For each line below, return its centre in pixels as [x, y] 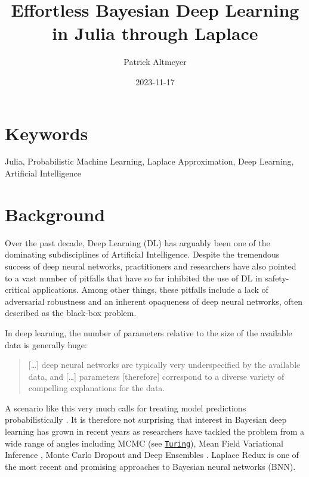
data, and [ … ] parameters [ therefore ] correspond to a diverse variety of [156, 376]
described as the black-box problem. [71, 313]
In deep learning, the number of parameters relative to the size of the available [149, 332]
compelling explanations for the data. [97, 388]
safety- [277, 278]
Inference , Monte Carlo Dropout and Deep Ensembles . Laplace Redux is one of [152, 455]
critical [18, 289]
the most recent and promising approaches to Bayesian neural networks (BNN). [150, 466]
